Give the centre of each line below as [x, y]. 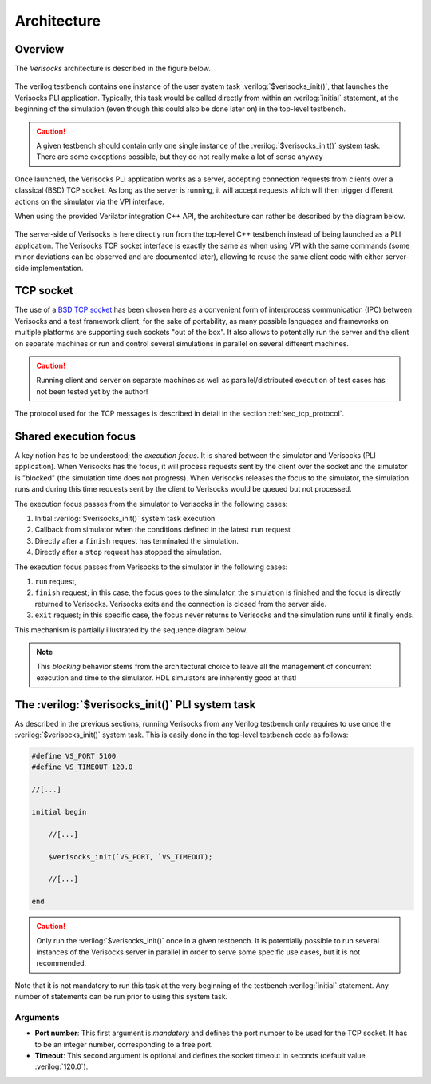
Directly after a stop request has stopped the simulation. [129, 552]
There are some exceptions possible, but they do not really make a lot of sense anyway [180, 157]
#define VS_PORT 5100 [74, 756]
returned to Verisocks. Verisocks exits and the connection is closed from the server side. [181, 604]
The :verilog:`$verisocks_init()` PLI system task [135, 705]
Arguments [37, 1017]
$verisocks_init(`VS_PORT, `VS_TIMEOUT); [130, 857]
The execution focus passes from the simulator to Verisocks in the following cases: [151, 504]
